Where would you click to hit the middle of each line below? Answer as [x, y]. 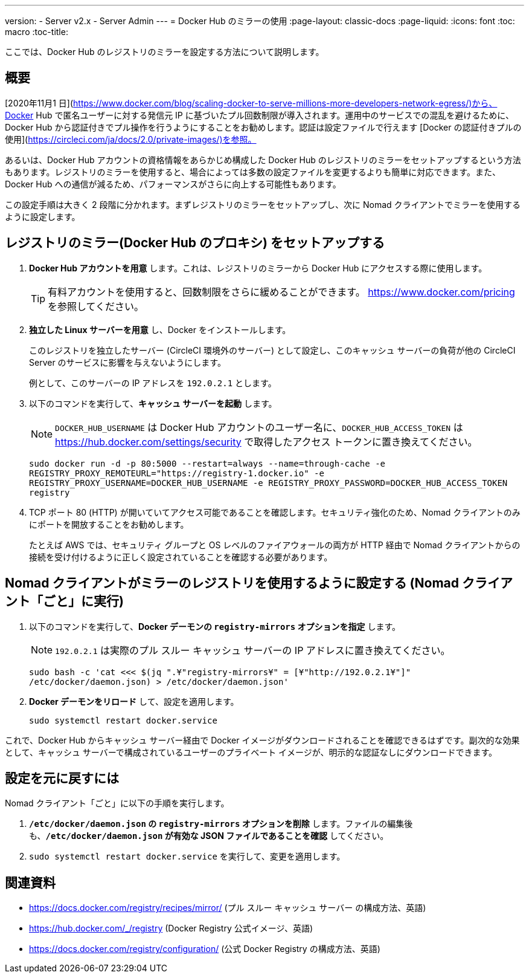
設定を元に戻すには [62, 778]
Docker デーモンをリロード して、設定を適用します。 [134, 701]
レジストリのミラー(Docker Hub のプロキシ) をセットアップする [195, 243]
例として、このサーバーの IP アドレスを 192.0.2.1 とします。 [153, 383]
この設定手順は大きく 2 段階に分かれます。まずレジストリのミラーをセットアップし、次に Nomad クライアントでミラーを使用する [263, 204]
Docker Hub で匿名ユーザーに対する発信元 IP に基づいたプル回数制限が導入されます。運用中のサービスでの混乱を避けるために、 [259, 115]
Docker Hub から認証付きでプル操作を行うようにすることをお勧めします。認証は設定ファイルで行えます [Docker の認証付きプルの [263, 127]
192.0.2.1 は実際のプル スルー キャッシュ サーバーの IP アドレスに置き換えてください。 [253, 650]
